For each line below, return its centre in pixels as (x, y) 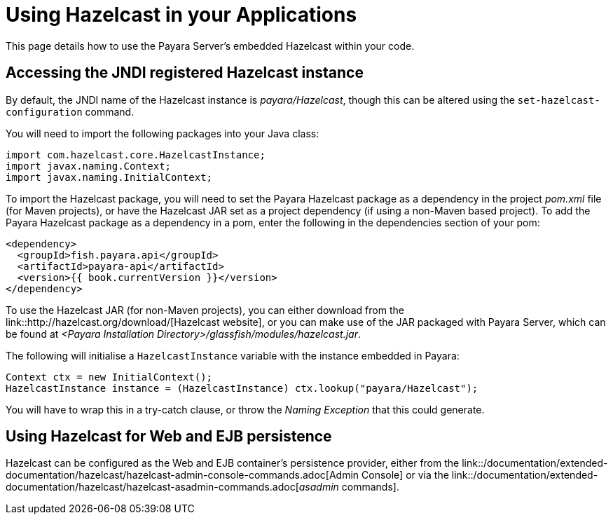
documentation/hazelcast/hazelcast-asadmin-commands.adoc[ (152, 487)
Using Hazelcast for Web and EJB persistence (169, 437)
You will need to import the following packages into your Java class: (163, 133)
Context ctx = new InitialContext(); (109, 377)
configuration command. (70, 111)
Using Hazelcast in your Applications (181, 15)
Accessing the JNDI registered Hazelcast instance (185, 73)
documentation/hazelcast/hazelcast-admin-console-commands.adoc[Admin (182, 475)
